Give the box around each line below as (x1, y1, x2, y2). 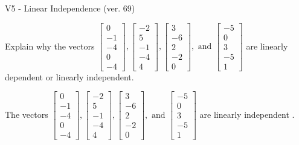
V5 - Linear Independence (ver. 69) (5, 2, 135, 14)
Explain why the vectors (5, 39, 95, 52)
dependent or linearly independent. (5, 70, 134, 83)
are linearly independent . (199, 108, 295, 120)
